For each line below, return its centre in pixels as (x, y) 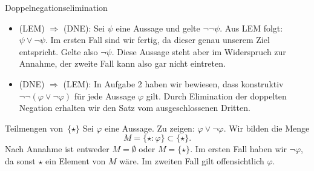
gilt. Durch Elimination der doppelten (216, 96)
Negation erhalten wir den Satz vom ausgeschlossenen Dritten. (135, 108)
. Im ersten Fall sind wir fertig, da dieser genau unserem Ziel (157, 40)
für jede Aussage (105, 96)
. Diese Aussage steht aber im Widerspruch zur (199, 51)
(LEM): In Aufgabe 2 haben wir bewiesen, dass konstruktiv (173, 83)
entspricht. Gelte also (58, 51)
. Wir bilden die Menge (267, 128)
